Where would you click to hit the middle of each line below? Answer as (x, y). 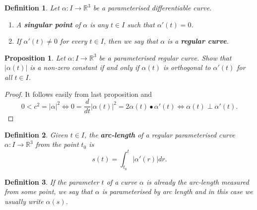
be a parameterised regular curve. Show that (165, 57)
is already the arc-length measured (198, 181)
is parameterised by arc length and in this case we (177, 191)
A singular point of (48, 24)
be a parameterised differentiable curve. (152, 7)
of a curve (122, 181)
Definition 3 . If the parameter (52, 181)
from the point (57, 144)
